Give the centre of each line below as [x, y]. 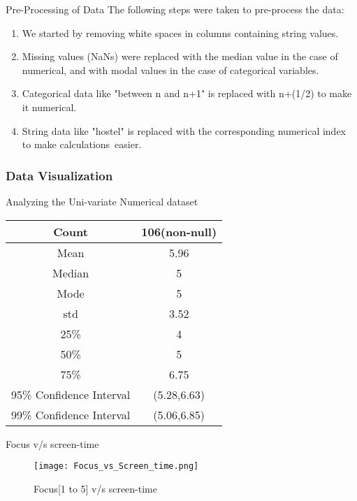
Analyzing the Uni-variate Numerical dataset [102, 201]
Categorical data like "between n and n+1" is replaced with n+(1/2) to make [187, 93]
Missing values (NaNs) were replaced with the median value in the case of [180, 56]
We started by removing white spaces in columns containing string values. [180, 32]
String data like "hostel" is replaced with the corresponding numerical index [184, 130]
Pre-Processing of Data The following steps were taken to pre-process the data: [175, 9]
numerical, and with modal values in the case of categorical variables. [170, 70]
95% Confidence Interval [71, 394]
